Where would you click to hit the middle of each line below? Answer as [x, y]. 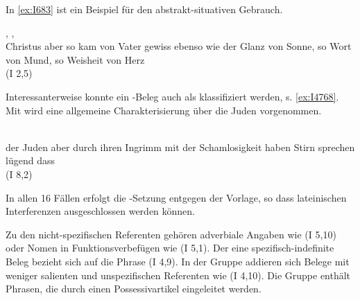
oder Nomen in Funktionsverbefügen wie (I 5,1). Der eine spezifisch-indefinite [170, 248]
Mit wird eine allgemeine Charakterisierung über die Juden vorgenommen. [164, 110]
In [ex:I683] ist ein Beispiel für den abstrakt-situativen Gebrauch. [144, 9]
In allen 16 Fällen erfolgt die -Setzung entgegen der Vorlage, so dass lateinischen [176, 197]
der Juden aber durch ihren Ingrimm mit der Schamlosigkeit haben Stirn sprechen [180, 147]
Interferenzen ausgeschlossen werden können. [101, 211]
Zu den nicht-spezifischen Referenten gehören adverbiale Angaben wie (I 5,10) [171, 234]
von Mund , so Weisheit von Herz [75, 59]
